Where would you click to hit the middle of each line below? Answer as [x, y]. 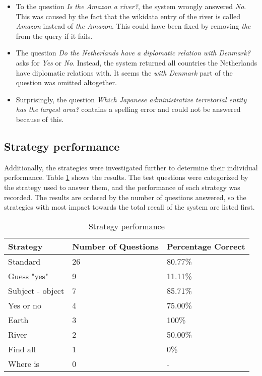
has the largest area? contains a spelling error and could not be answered [128, 109]
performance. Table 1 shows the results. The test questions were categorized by [126, 177]
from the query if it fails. [54, 36]
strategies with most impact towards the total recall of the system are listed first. [129, 207]
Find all [22, 349]
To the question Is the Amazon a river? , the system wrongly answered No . [131, 6]
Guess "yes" [28, 276]
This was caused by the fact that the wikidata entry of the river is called [128, 16]
